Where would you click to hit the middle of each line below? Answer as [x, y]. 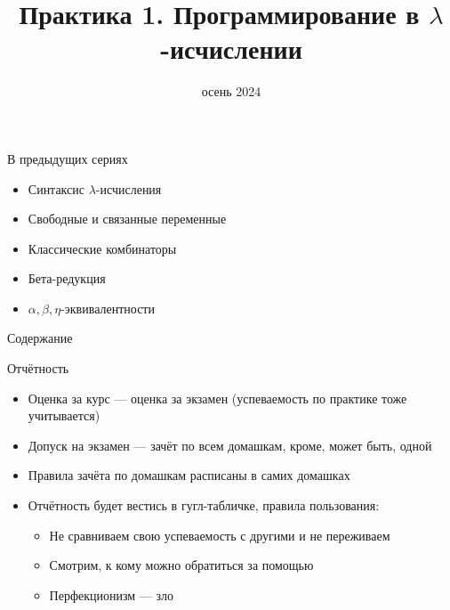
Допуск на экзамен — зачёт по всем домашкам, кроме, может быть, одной [230, 445]
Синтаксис [56, 188]
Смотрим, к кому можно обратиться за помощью [181, 565]
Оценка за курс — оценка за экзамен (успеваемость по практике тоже [217, 398]
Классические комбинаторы [102, 248]
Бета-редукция [67, 278]
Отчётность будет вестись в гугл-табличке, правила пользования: [204, 505]
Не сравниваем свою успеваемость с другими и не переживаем [220, 535]
